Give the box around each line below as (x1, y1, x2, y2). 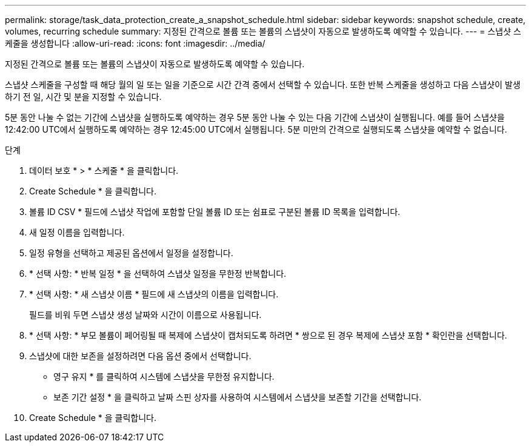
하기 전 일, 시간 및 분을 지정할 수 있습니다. (5, 91, 162, 102)
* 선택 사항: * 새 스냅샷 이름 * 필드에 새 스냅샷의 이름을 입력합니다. (29, 289, 279, 299)
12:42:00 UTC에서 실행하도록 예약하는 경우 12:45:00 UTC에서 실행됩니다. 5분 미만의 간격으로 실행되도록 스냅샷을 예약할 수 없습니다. (5, 124, 507, 134)
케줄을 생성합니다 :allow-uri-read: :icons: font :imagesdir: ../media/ (5, 38, 265, 48)
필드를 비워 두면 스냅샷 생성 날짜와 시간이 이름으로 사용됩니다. (29, 310, 262, 320)
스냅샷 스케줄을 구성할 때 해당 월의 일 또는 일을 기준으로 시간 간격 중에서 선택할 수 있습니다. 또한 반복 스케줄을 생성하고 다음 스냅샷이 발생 (5, 79, 521, 90)
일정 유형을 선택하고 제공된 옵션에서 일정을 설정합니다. (29, 248, 233, 258)
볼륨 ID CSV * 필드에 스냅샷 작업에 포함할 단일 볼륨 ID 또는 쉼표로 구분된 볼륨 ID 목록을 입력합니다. (29, 207, 401, 217)
